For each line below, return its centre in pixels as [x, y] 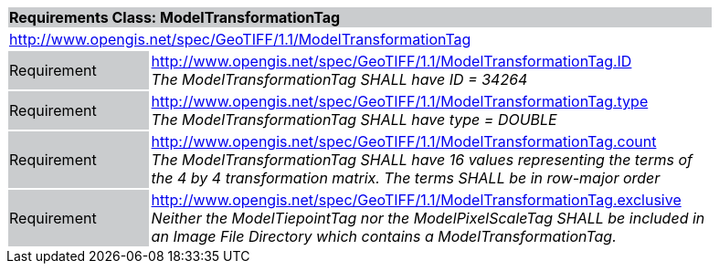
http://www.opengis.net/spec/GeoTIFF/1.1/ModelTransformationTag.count [404, 141]
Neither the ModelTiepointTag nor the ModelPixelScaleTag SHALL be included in [428, 218]
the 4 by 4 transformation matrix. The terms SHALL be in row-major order [406, 178]
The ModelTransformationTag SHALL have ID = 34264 [339, 79]
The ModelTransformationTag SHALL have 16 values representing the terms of [422, 160]
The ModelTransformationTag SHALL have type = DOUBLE [354, 120]
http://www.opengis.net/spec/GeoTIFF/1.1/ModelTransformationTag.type [400, 101]
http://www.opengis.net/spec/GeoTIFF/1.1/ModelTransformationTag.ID [391, 61]
